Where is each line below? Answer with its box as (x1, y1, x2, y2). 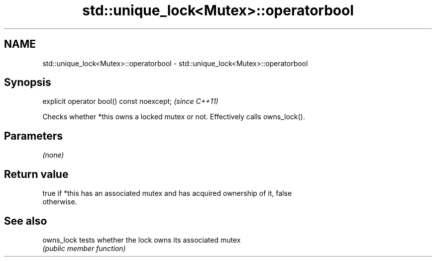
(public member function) (42, 244, 126, 253)
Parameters (4, 129, 63, 142)
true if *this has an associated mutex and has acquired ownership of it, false (42, 189, 292, 198)
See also (4, 214, 47, 227)
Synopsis (4, 76, 51, 89)
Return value (4, 168, 69, 180)
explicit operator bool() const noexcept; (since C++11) (42, 97, 218, 106)
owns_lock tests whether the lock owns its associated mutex (42, 235, 241, 244)
